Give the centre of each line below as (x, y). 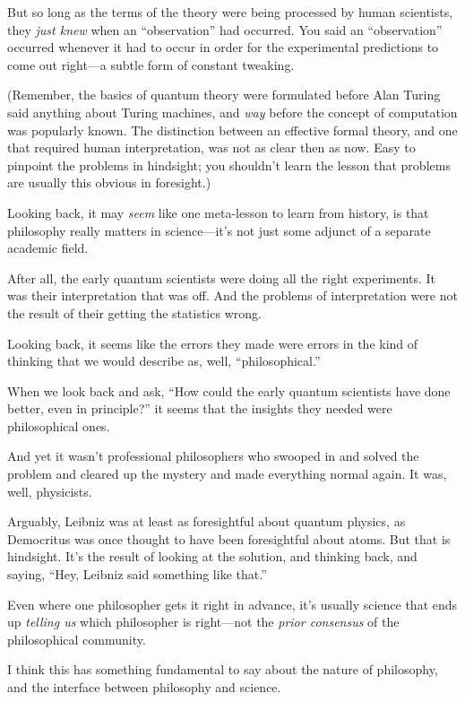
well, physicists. (50, 491)
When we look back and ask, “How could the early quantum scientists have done (229, 390)
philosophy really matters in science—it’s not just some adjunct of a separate (219, 230)
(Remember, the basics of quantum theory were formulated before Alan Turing (224, 95)
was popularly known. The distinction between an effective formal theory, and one (232, 130)
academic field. (48, 248)
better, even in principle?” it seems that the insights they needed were (200, 408)
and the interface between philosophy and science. (144, 687)
